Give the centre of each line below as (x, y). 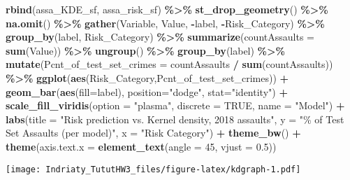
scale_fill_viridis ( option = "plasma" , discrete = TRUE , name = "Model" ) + (175, 105)
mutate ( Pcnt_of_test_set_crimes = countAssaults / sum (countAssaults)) (169, 64)
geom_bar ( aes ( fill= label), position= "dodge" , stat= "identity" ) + (147, 91)
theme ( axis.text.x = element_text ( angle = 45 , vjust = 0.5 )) (141, 146)
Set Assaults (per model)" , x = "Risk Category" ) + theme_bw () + (153, 133)
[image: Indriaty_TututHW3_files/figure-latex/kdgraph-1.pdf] (153, 169)
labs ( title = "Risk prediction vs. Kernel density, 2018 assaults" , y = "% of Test (175, 119)
